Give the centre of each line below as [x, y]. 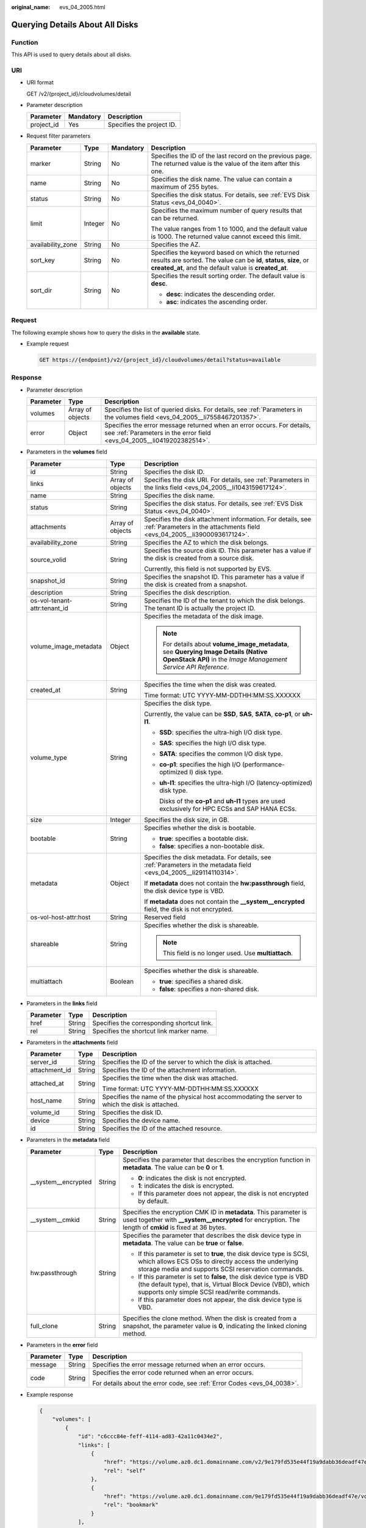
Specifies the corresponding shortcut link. [153, 1023]
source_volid [48, 559]
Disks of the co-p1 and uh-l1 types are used [223, 801]
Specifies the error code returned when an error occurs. [173, 1373]
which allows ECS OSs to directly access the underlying [218, 1261]
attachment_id [51, 1070]
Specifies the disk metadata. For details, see [208, 857]
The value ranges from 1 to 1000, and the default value [229, 229]
